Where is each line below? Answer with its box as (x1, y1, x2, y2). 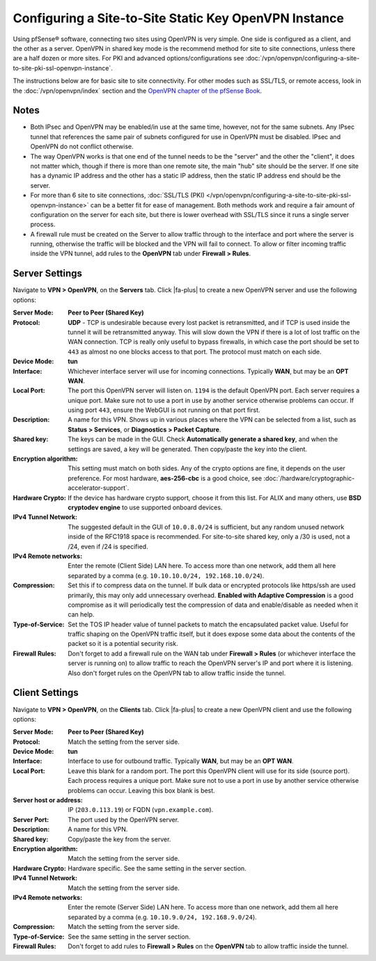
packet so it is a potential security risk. (68, 640, 178, 648)
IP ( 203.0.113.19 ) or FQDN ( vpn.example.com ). (68, 806, 214, 814)
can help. (68, 610, 95, 619)
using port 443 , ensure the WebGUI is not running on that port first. (68, 406, 260, 414)
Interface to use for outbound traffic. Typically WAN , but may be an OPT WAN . (68, 757, 294, 765)
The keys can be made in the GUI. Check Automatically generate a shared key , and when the (68, 435, 338, 443)
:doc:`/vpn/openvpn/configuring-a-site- (245, 54, 360, 63)
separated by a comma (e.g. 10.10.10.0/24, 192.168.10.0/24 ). (68, 571, 265, 580)
